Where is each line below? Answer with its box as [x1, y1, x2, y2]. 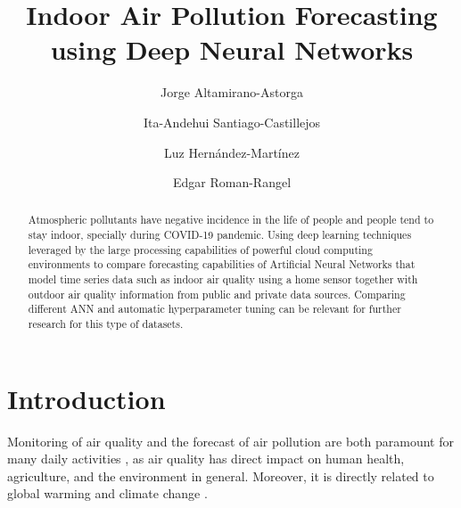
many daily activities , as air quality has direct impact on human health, [7, 449, 405, 468]
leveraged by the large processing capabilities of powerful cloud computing [28, 242, 373, 257]
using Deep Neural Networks [50, 31, 414, 68]
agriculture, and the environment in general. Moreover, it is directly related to [7, 466, 434, 485]
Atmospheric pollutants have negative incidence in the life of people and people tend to [28, 212, 434, 227]
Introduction [7, 380, 166, 416]
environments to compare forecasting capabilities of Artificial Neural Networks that [28, 257, 416, 272]
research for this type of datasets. [28, 316, 184, 332]
